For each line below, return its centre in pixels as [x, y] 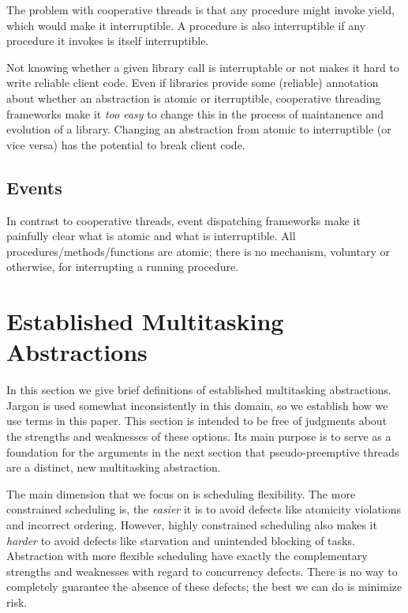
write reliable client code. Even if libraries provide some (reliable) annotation [193, 83]
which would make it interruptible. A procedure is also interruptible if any [186, 25]
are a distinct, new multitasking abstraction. [114, 467]
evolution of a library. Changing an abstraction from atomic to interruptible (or [199, 129]
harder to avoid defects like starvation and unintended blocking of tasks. [181, 540]
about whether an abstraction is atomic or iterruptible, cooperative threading [194, 98]
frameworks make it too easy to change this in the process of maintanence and [195, 113]
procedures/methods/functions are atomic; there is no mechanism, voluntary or [198, 251]
